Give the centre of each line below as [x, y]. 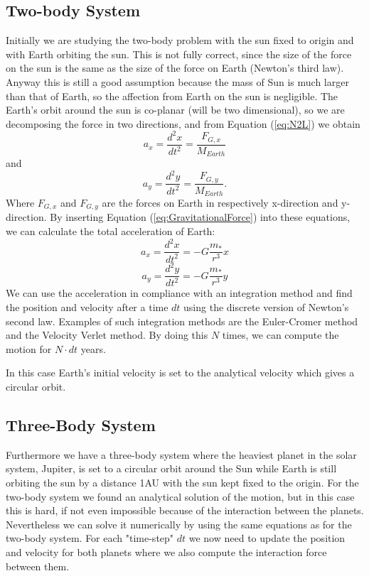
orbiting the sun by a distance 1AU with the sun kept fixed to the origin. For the [182, 482]
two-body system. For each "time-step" [90, 538]
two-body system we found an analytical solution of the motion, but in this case [180, 496]
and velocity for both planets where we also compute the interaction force [166, 551]
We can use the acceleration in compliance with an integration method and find [179, 293]
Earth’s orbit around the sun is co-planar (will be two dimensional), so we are [175, 110]
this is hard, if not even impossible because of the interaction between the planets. [185, 510]
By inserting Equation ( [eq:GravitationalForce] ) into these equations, [200, 217]
